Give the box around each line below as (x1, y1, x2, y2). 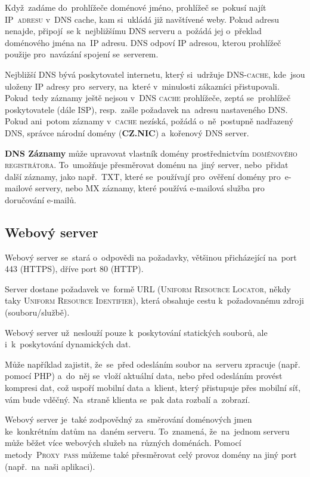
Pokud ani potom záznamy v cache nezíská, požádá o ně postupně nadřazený (5, 115, 294, 127)
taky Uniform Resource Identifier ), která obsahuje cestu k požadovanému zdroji (5, 294, 304, 307)
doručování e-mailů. (5, 193, 76, 206)
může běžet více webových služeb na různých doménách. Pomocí (5, 436, 241, 449)
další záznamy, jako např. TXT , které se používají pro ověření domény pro (5, 170, 281, 182)
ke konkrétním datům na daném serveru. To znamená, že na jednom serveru (5, 424, 290, 437)
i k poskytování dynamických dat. (5, 338, 131, 350)
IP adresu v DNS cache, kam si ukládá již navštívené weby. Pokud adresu (5, 13, 280, 25)
